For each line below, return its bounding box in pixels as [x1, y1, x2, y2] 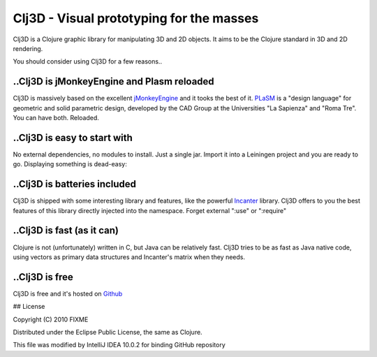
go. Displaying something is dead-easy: [13, 160, 127, 168]
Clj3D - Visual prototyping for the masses [13, 10, 259, 26]
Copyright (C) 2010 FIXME [13, 315, 89, 323]
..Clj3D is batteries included [13, 178, 136, 190]
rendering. [13, 44, 43, 52]
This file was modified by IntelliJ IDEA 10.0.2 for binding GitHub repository [13, 341, 226, 349]
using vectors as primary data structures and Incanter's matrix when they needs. [13, 252, 246, 261]
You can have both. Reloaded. [13, 114, 99, 122]
